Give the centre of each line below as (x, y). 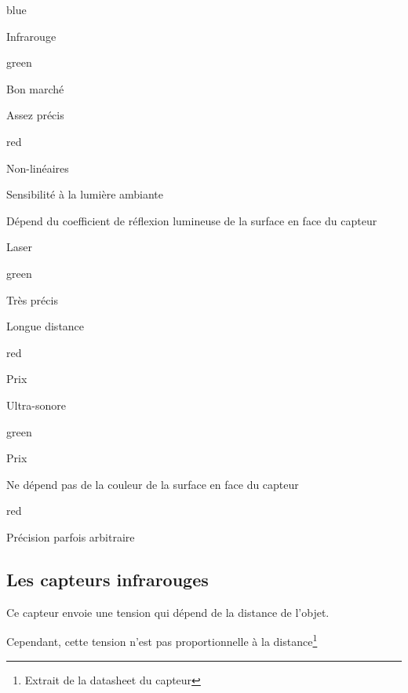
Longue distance (46, 326)
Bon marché (35, 88)
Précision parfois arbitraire (71, 536)
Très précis (32, 299)
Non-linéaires (38, 168)
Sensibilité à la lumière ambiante (85, 194)
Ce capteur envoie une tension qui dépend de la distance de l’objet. (168, 612)
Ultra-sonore (36, 405)
